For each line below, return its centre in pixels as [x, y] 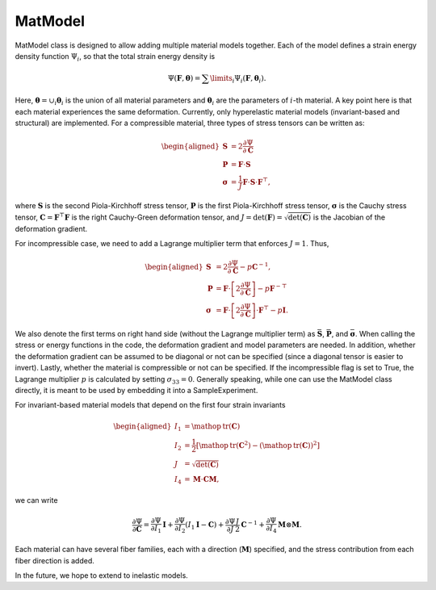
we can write [36, 500]
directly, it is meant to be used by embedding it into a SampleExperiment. [136, 391]
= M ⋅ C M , [202, 479]
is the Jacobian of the [349, 217]
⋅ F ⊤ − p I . [272, 310]
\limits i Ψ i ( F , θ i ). [238, 79]
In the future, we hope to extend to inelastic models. [102, 575]
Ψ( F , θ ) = [184, 78]
